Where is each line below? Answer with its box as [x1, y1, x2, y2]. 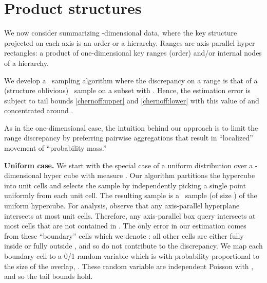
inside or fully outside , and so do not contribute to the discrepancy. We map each [4, 240, 263, 251]
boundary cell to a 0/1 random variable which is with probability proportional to [4, 251, 259, 261]
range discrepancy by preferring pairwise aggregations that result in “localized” [4, 132, 253, 143]
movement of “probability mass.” [4, 143, 107, 153]
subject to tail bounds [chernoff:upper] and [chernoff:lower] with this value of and [4, 95, 259, 105]
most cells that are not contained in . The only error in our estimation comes [4, 220, 246, 231]
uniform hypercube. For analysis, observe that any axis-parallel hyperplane [4, 200, 240, 211]
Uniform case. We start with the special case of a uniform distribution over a [4, 160, 253, 170]
